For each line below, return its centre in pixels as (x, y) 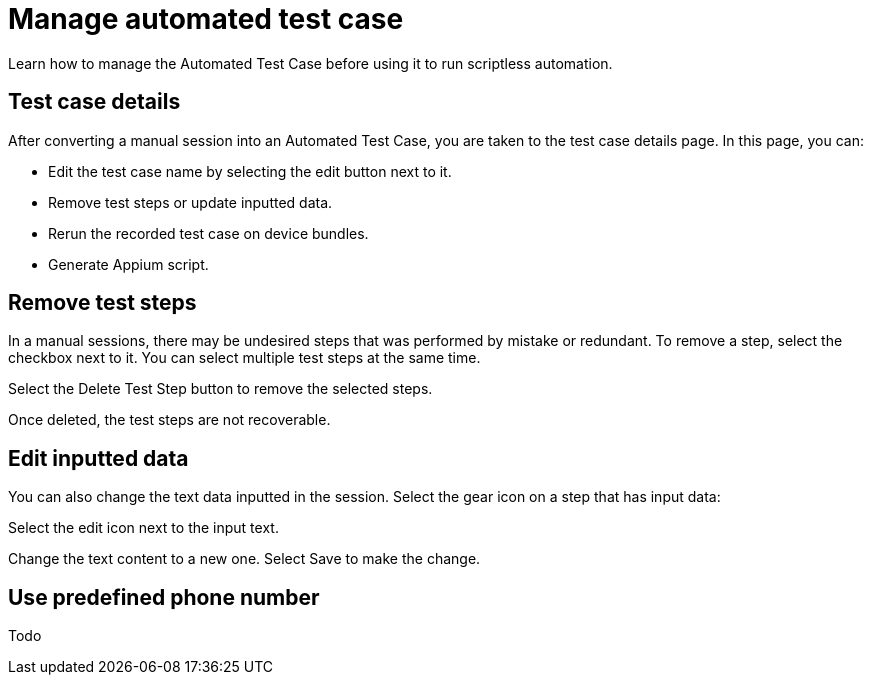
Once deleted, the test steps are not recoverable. (169, 420)
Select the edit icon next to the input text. (143, 528)
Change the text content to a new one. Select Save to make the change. (244, 559)
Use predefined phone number (164, 597)
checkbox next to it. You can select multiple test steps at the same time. (244, 358)
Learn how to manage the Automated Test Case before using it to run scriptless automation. (310, 63)
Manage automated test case (206, 19)
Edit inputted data (98, 458)
